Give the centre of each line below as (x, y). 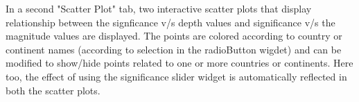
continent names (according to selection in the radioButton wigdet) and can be (174, 49)
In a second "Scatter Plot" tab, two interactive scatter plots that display (159, 8)
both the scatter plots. (53, 90)
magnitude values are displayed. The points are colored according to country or (174, 36)
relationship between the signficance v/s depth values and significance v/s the (170, 22)
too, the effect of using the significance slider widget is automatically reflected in (176, 76)
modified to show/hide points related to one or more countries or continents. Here (179, 63)
